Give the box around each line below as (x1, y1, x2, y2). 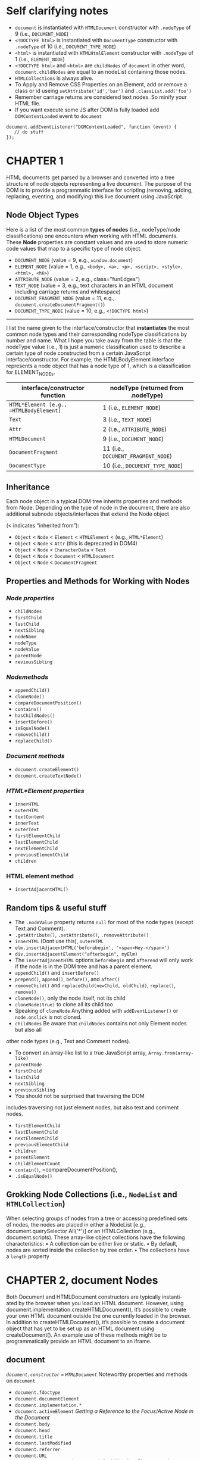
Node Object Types (6, 210, 79, 220)
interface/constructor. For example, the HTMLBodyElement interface (6, 355, 174, 363)
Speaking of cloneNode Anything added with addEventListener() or (14, 1007, 179, 1014)
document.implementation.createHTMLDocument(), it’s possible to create (6, 1306, 186, 1313)
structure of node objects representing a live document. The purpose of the (6, 180, 192, 187)
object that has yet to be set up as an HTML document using (6, 1325, 155, 1332)
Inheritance (6, 482, 50, 492)
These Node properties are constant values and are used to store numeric (6, 238, 189, 245)
